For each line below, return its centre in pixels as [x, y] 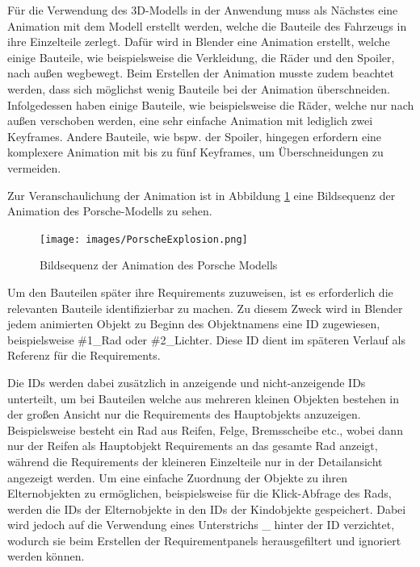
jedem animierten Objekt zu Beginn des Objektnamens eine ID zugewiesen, [194, 324]
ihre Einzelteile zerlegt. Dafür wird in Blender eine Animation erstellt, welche [199, 42]
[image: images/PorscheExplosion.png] [144, 239]
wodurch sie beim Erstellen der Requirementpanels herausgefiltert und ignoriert [204, 540]
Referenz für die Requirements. [84, 355]
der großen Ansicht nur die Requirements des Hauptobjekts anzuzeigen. [184, 414]
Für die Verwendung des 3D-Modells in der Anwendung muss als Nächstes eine [203, 10]
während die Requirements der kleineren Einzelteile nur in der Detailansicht [195, 461]
